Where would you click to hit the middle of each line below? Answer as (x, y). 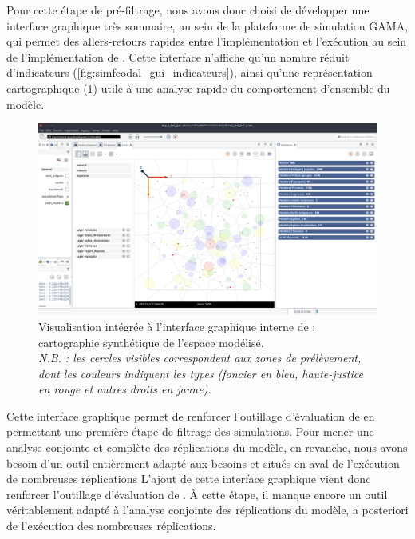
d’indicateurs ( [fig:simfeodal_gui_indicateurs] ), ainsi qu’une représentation (190, 72)
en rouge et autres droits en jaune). (125, 389)
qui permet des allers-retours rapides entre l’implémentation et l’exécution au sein (207, 41)
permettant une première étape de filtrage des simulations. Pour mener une (190, 431)
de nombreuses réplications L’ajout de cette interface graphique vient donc (189, 479)
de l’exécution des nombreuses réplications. (111, 526)
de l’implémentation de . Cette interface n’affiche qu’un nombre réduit (178, 56)
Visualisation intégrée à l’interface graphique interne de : (177, 326)
